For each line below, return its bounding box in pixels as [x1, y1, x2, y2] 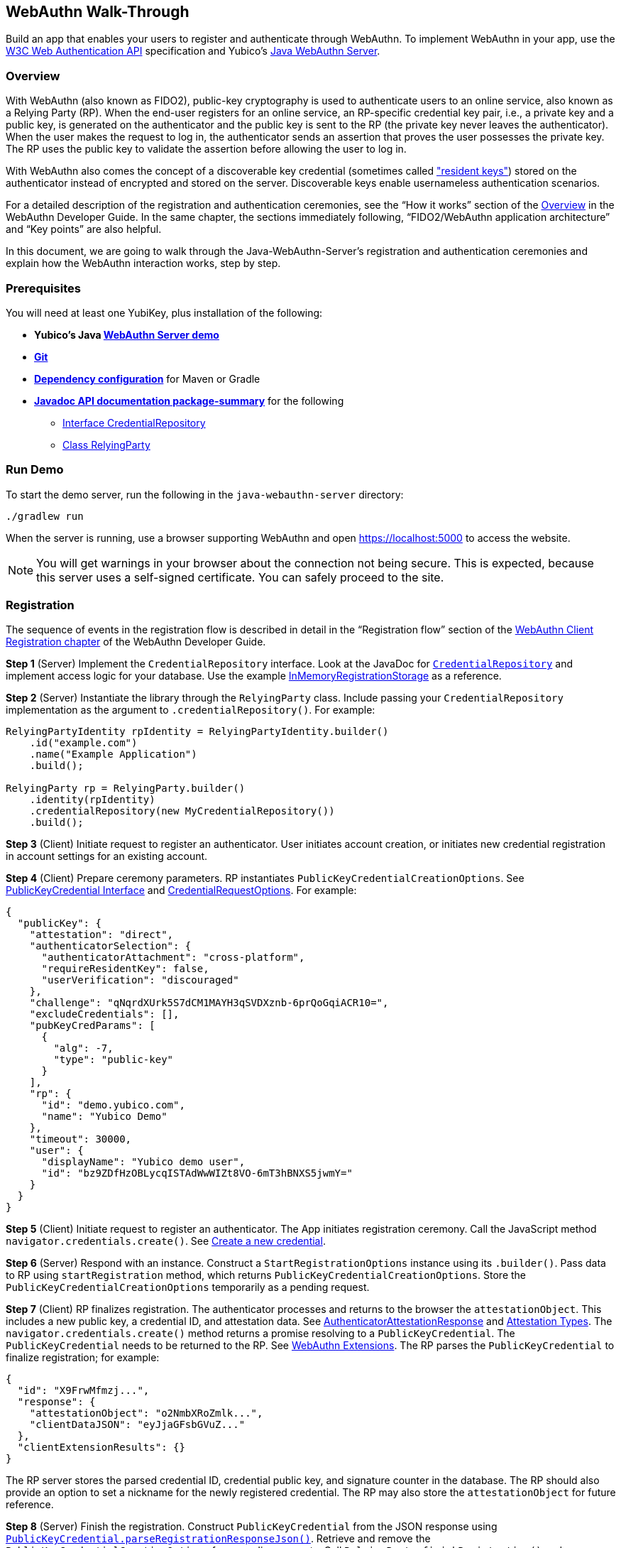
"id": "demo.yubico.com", [41, 1099, 185, 1111]
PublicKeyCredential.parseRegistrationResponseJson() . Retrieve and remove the [6, 1532, 431, 1545]
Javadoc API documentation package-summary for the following [34, 394, 344, 407]
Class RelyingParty [62, 438, 150, 451]
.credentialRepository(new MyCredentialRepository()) [29, 805, 335, 817]
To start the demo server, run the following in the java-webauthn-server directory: [6, 488, 404, 501]
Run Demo [6, 462, 64, 477]
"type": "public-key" [53, 1054, 174, 1066]
